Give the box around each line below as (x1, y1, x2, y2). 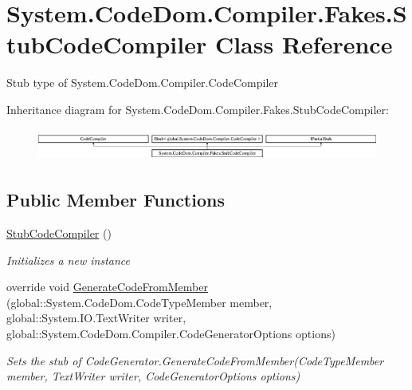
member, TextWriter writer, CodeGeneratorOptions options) (6, 368, 300, 384)
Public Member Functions (6, 187, 225, 212)
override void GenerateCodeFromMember (6, 278, 208, 295)
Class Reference (214, 28, 393, 61)
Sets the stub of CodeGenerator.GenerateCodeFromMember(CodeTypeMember (6, 352, 384, 368)
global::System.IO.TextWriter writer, (6, 309, 186, 326)
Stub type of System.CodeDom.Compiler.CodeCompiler (6, 74, 279, 91)
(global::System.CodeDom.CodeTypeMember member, (6, 293, 273, 310)
